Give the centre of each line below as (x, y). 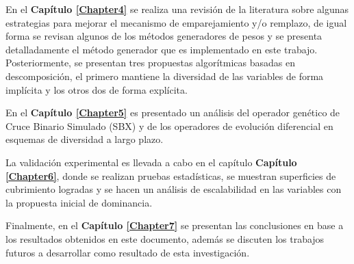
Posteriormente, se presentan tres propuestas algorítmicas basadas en (151, 63)
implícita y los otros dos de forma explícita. (97, 89)
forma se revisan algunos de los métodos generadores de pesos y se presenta (164, 36)
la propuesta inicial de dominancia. (79, 202)
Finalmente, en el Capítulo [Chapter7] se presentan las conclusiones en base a (175, 225)
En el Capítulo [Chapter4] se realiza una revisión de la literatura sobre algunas (177, 9)
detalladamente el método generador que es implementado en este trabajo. (162, 49)
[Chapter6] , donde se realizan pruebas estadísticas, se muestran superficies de (171, 175)
